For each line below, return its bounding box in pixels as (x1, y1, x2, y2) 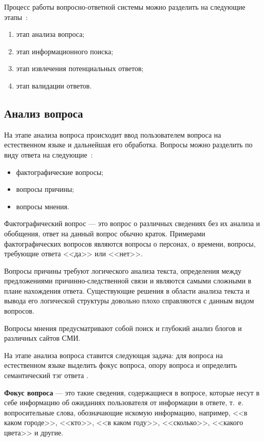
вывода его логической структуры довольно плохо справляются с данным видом (4, 295, 254, 306)
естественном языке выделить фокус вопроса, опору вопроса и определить (4, 360, 237, 370)
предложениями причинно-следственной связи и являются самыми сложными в (4, 275, 252, 286)
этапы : (4, 11, 28, 22)
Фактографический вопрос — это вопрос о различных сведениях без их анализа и (4, 218, 260, 229)
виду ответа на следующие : (4, 149, 93, 160)
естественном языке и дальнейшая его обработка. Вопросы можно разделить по (4, 139, 253, 150)
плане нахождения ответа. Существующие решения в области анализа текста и (4, 285, 250, 296)
